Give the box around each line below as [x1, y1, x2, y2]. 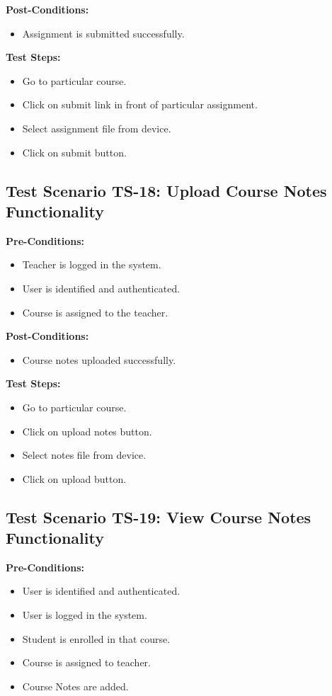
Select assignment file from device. [22, 120, 171, 135]
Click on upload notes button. [22, 423, 152, 438]
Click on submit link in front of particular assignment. [22, 97, 258, 112]
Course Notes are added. [22, 678, 129, 693]
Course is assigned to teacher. [22, 655, 151, 670]
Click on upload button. [22, 471, 127, 486]
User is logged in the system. [22, 607, 147, 622]
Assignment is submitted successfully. [22, 25, 185, 40]
